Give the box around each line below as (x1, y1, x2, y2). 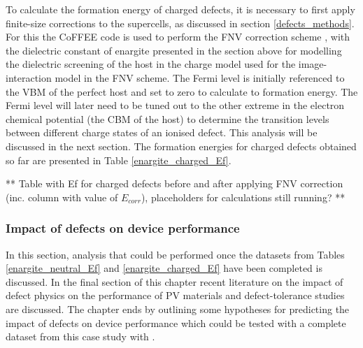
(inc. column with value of (6, 189, 118, 204)
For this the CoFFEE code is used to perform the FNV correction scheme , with (6, 29, 350, 44)
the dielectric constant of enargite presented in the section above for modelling (6, 43, 342, 57)
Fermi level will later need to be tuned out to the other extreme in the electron (6, 98, 345, 113)
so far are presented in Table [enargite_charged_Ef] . (6, 152, 232, 167)
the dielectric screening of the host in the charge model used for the (6, 57, 296, 71)
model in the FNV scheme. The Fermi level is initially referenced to (55, 70, 345, 85)
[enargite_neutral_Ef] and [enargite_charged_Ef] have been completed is (6, 261, 322, 275)
